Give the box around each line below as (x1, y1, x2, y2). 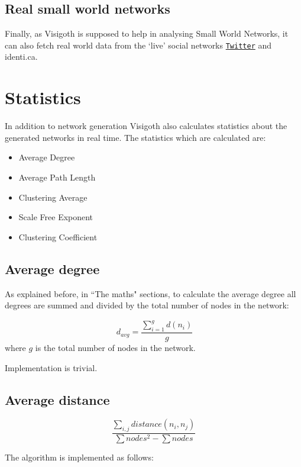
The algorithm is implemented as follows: (5, 451, 154, 463)
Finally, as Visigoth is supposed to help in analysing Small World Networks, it (5, 27, 289, 40)
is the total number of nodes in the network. (35, 342, 196, 354)
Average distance (5, 390, 110, 408)
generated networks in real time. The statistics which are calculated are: (5, 131, 266, 143)
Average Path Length (18, 170, 96, 183)
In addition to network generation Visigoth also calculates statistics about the (5, 120, 287, 132)
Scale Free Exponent (18, 211, 93, 223)
